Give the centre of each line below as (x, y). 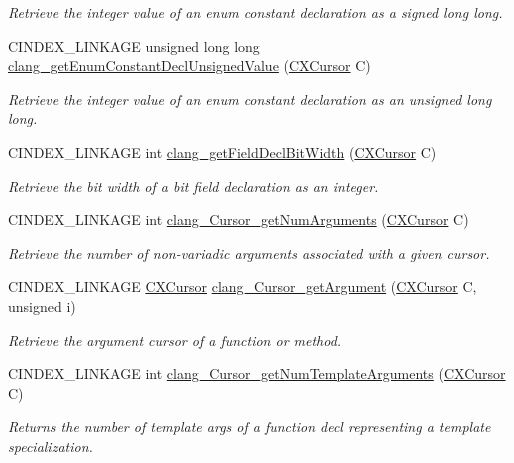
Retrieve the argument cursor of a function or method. (175, 339)
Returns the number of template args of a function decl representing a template (249, 426)
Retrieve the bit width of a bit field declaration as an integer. (193, 185)
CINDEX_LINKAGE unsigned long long (134, 45)
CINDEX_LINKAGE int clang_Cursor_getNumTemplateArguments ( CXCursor (257, 373)
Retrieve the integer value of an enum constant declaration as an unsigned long (250, 98)
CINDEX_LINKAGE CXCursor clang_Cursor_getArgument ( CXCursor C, (242, 286)
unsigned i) (42, 305)
